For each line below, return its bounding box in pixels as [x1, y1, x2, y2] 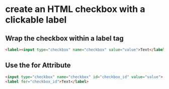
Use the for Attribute [5, 61, 71, 69]
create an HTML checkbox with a [5, 3, 145, 15]
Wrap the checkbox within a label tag [5, 34, 124, 42]
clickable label [5, 14, 67, 25]
